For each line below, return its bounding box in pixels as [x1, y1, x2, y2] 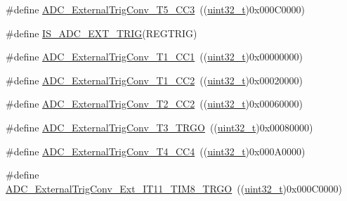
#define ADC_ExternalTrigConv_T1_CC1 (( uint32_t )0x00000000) [6, 49, 303, 64]
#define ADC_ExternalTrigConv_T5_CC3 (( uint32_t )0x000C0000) [6, 2, 305, 16]
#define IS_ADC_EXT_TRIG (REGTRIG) [6, 25, 197, 40]
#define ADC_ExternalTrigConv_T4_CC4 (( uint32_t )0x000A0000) [6, 143, 306, 158]
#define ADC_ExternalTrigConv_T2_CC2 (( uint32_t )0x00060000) [6, 96, 303, 111]
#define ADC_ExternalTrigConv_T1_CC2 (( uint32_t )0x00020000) [6, 72, 303, 87]
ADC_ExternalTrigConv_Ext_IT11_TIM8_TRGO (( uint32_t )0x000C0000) [6, 181, 342, 195]
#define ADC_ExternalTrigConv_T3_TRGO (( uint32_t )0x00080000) [6, 119, 313, 134]
